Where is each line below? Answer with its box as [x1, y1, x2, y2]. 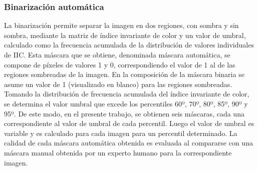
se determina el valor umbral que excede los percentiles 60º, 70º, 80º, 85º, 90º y [4, 98, 248, 108]
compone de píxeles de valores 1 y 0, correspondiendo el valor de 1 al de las [4, 59, 235, 69]
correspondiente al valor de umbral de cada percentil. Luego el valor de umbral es [4, 118, 254, 128]
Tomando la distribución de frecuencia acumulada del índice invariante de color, [4, 88, 249, 99]
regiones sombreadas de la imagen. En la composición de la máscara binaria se [4, 69, 244, 79]
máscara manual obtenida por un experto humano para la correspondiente [4, 147, 232, 157]
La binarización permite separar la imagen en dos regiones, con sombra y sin [4, 20, 239, 30]
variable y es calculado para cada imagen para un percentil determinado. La [4, 127, 237, 138]
